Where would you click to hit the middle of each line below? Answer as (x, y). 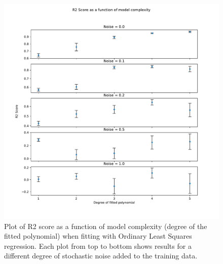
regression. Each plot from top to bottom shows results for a (98, 246)
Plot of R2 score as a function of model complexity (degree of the (106, 226)
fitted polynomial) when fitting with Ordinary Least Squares (98, 236)
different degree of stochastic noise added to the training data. (101, 256)
